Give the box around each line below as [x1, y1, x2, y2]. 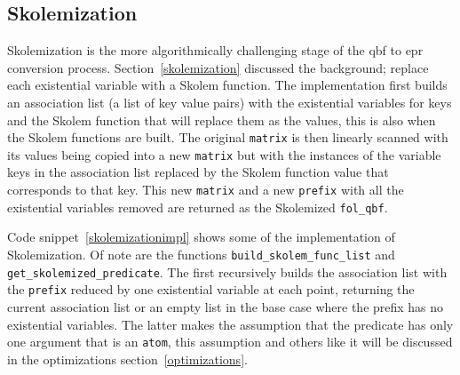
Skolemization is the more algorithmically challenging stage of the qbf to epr [7, 41, 424, 60]
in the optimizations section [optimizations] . [7, 349, 248, 368]
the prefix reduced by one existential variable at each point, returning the [7, 280, 415, 299]
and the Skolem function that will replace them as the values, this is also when [7, 110, 436, 129]
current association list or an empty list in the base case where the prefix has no [7, 297, 444, 315]
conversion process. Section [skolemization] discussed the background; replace [7, 58, 429, 76]
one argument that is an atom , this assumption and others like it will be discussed [7, 332, 453, 351]
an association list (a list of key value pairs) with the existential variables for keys [7, 92, 452, 111]
